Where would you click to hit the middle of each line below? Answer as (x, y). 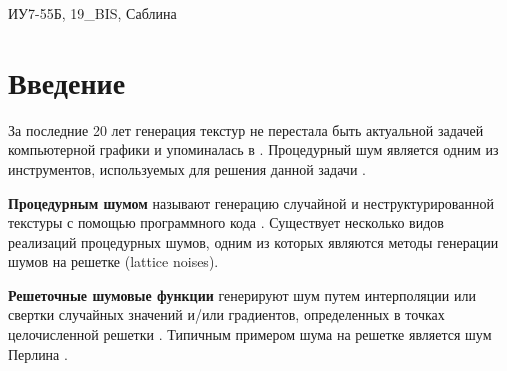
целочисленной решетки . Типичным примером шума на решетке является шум (250, 334)
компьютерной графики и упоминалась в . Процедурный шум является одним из (253, 149)
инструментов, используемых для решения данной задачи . (187, 168)
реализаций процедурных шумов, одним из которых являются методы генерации (253, 241)
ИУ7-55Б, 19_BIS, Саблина (92, 13)
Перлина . (38, 353)
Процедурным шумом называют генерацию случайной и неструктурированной (251, 202)
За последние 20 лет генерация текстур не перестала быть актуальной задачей (246, 129)
